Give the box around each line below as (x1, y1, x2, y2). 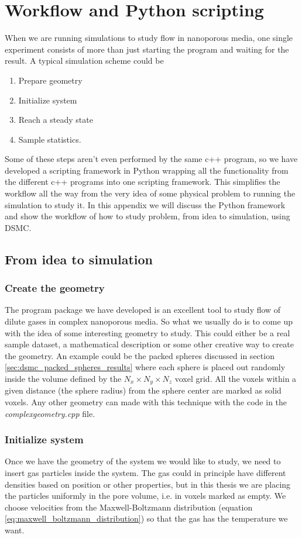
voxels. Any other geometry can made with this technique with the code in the (5, 396, 287, 408)
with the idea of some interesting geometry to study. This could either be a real (5, 326, 290, 339)
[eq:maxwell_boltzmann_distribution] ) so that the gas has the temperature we (5, 512, 288, 525)
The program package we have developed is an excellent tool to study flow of (5, 304, 281, 316)
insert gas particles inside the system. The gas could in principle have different (5, 467, 286, 479)
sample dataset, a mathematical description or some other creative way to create (5, 338, 294, 350)
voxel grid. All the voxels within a (174, 373, 297, 384)
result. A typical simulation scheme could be (5, 54, 164, 67)
